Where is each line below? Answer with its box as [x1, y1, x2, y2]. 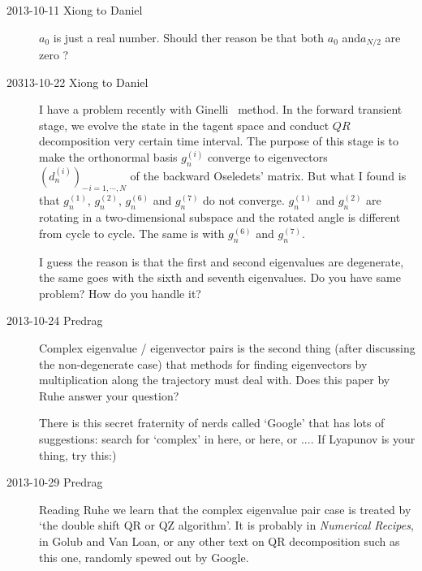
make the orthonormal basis [39, 149, 178, 166]
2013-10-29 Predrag [6, 474, 103, 491]
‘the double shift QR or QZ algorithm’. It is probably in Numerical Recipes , [39, 517, 414, 534]
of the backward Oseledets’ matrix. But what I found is [130, 167, 407, 184]
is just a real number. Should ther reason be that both [53, 28, 325, 45]
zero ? [39, 46, 69, 63]
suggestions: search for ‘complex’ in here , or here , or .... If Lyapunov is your [39, 430, 416, 447]
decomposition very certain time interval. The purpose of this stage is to [39, 132, 399, 149]
